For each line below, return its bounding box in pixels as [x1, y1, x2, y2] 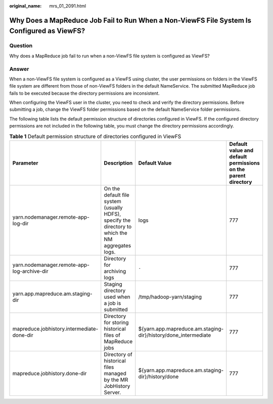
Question [9, 42, 33, 49]
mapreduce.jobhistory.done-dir [12, 370, 87, 377]
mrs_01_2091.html [49, 3, 86, 9]
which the [104, 229, 127, 236]
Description [104, 159, 133, 167]
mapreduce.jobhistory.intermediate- [12, 326, 99, 332]
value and [229, 147, 254, 154]
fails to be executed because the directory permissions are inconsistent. [9, 90, 160, 96]
